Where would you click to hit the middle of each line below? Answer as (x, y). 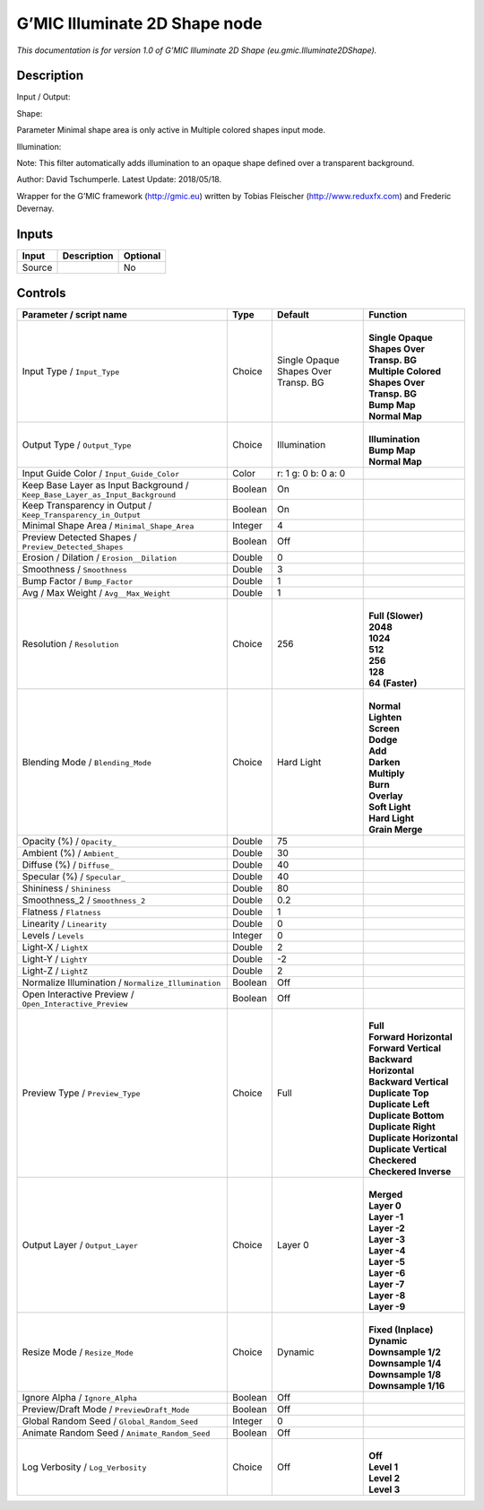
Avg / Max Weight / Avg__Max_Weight (96, 592)
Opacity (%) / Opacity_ (69, 841)
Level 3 (385, 1489)
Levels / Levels (53, 935)
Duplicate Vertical (408, 1148)
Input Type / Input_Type (71, 371)
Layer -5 (387, 1261)
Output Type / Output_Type (77, 444)
